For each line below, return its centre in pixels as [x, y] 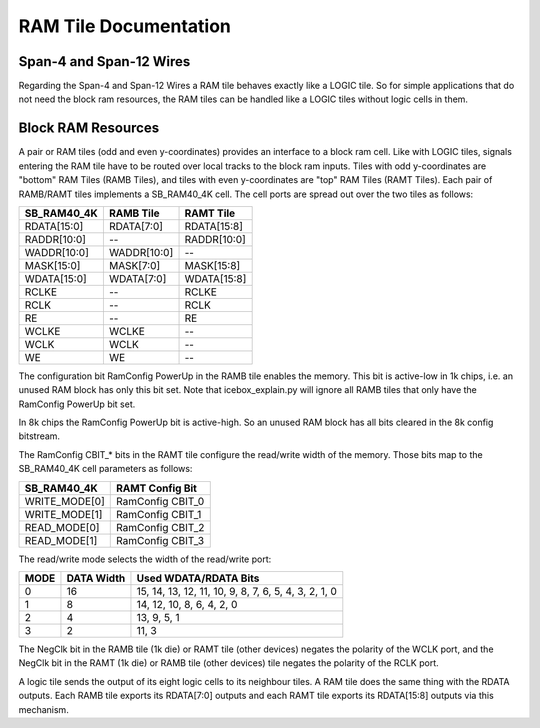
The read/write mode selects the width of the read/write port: [145, 559]
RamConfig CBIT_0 [160, 501]
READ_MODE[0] [62, 527]
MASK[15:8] [212, 265]
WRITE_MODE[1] [63, 514]
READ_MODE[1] [61, 540]
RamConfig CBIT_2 [160, 527]
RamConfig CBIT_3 [160, 540]
